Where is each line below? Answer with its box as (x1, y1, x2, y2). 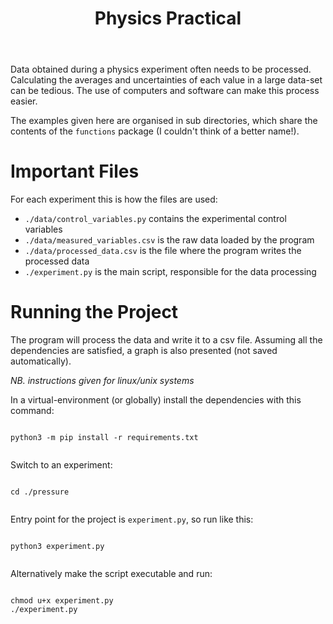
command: (10, 405, 55, 417)
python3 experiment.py (10, 542, 105, 552)
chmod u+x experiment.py (10, 596, 114, 606)
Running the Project (10, 301, 179, 324)
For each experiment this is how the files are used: (10, 193, 218, 206)
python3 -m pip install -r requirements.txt (10, 433, 199, 443)
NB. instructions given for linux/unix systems (10, 375, 195, 387)
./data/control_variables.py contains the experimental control (24, 213, 287, 225)
